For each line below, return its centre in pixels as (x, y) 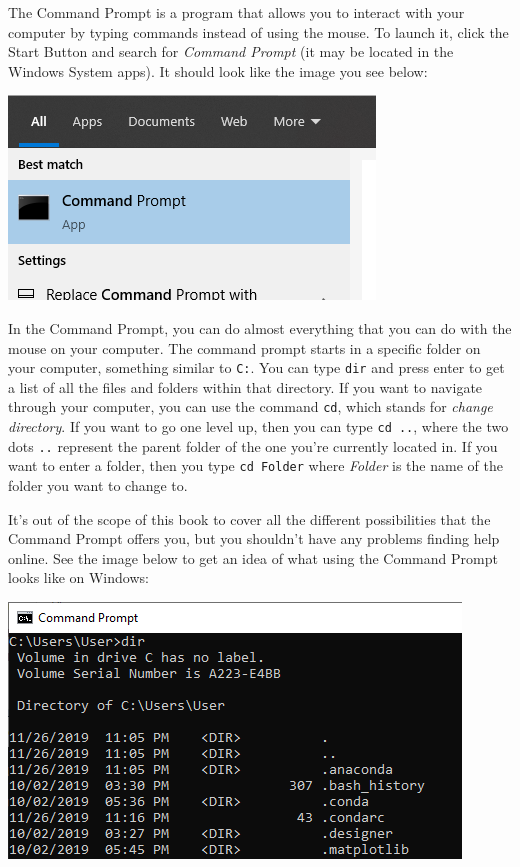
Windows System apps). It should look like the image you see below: (218, 70)
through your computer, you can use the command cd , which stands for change (250, 406)
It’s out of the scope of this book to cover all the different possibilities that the (249, 518)
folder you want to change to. (98, 485)
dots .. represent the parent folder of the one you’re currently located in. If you (253, 445)
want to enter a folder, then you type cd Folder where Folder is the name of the (255, 465)
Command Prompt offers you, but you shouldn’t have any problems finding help (254, 538)
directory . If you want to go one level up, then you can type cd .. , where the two (258, 426)
